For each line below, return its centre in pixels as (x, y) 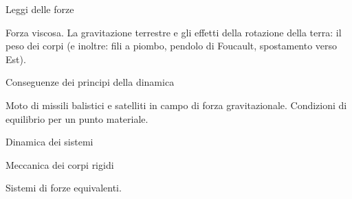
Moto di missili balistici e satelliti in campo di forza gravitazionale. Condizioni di (176, 105)
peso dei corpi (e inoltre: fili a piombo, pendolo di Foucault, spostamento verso (172, 46)
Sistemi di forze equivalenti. (64, 188)
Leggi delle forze (40, 9)
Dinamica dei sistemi (49, 142)
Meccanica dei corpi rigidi (60, 164)
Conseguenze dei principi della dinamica (90, 82)
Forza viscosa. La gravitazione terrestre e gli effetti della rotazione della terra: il (174, 32)
